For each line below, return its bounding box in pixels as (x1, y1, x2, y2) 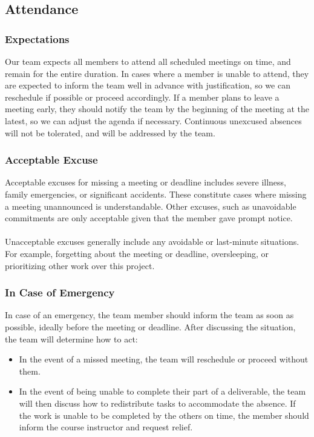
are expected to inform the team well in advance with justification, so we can (5, 79, 290, 92)
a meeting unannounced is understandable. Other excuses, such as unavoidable (5, 199, 296, 212)
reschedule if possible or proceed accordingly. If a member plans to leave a (5, 90, 280, 103)
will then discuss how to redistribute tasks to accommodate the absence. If (19, 396, 296, 409)
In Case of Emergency (5, 285, 115, 300)
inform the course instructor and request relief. (19, 421, 193, 433)
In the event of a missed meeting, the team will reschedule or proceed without (19, 353, 309, 365)
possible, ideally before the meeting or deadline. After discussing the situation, (5, 320, 296, 333)
